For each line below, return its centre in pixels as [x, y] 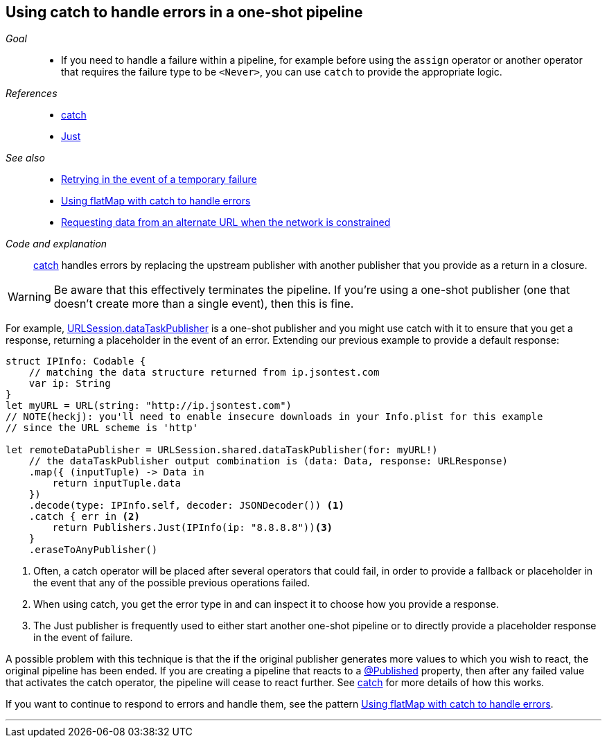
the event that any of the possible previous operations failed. [172, 583]
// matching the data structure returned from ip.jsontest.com [204, 373]
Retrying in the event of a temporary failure [159, 180]
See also [25, 158]
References [32, 94]
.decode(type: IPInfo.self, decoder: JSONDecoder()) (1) [186, 506]
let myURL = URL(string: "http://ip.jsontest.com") [149, 406]
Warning [29, 297]
